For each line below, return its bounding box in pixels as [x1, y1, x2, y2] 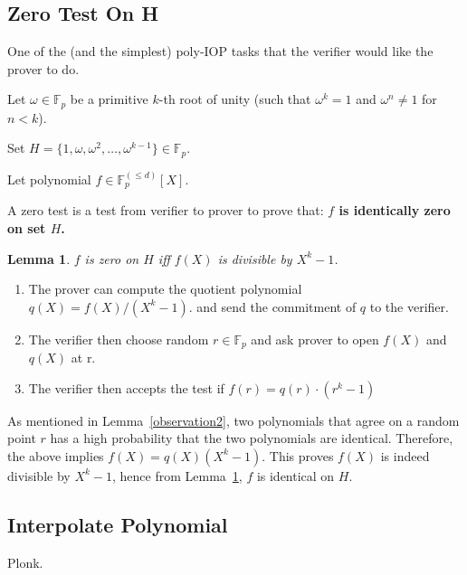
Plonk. [7, 552, 43, 571]
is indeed [380, 446, 430, 465]
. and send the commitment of [188, 297, 357, 316]
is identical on [256, 466, 335, 485]
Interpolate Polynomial [7, 510, 228, 538]
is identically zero [338, 201, 451, 220]
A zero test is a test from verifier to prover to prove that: [7, 201, 324, 220]
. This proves [262, 446, 334, 465]
